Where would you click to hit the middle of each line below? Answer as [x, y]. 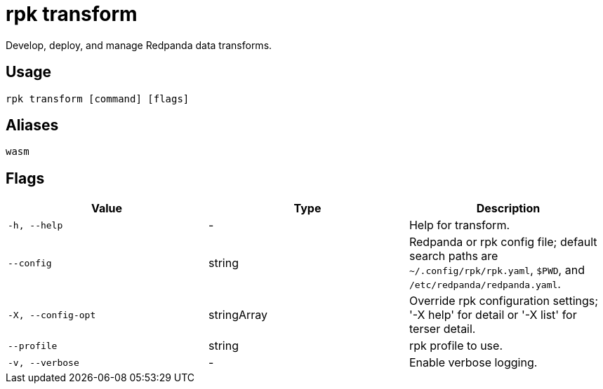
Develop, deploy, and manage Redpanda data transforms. [139, 45]
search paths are [453, 256]
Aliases [32, 125]
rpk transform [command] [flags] [98, 98]
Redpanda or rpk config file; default [503, 242]
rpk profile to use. [456, 346]
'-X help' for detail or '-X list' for [493, 315]
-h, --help [35, 225]
